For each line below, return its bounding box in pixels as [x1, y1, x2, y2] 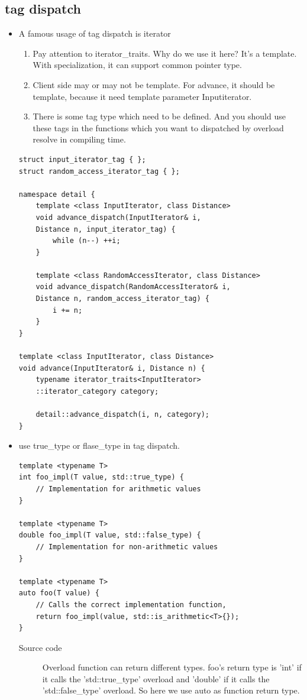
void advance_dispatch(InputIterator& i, [35, 213, 201, 222]
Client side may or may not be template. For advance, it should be [33, 78, 275, 90]
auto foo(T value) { [18, 589, 99, 598]
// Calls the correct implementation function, [35, 600, 227, 609]
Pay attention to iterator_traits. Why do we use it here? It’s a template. [33, 47, 297, 59]
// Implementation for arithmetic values [35, 484, 201, 493]
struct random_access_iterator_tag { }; [18, 167, 180, 176]
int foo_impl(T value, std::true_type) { [18, 473, 184, 482]
